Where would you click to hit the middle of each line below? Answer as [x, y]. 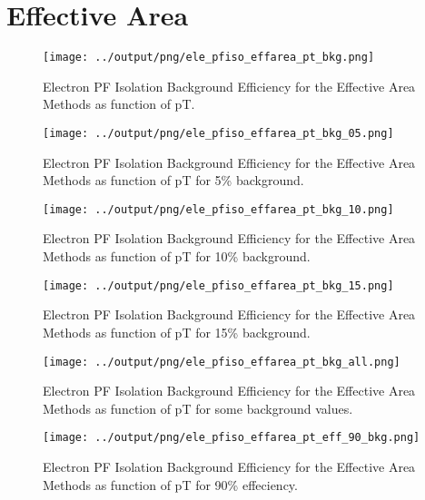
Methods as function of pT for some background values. [198, 408]
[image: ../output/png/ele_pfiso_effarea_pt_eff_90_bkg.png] [232, 438]
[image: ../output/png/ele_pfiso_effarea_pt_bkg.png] [209, 58]
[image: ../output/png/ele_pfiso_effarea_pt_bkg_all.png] [222, 362]
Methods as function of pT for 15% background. [177, 332]
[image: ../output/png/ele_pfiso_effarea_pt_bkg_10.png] [218, 209]
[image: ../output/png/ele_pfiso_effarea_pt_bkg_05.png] [218, 133]
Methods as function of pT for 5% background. [173, 180]
